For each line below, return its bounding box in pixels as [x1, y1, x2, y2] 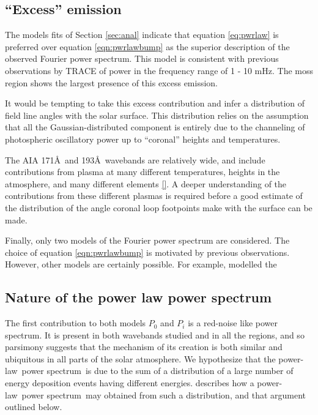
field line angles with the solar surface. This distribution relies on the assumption [5, 108, 309, 121]
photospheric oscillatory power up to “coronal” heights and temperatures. [5, 132, 281, 145]
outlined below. [5, 400, 62, 413]
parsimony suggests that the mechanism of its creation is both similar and [5, 340, 283, 353]
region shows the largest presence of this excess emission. [5, 76, 218, 89]
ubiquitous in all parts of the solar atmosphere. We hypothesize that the [5, 352, 276, 365]
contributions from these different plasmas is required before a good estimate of [5, 189, 303, 202]
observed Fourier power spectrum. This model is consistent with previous [5, 52, 279, 65]
